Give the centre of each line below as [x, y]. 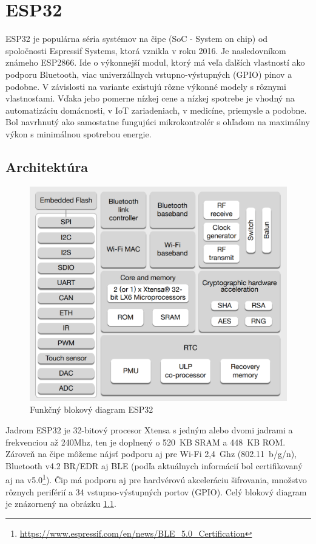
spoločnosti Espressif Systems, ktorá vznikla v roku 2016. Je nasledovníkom [146, 50]
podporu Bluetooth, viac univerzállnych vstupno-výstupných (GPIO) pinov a [149, 74]
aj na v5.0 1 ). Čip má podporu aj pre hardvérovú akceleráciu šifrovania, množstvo [156, 479]
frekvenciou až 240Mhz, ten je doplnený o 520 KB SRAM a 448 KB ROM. [146, 442]
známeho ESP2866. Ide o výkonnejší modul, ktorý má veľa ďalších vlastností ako [155, 62]
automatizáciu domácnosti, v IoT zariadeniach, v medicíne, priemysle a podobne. [156, 110]
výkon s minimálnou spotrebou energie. [79, 133]
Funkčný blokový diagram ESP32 [92, 409]
